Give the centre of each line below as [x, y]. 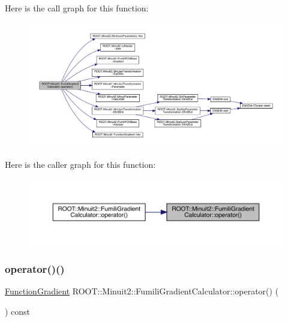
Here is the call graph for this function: [77, 8]
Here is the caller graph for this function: [80, 165]
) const [18, 311]
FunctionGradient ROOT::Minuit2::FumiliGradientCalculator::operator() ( [142, 291]
